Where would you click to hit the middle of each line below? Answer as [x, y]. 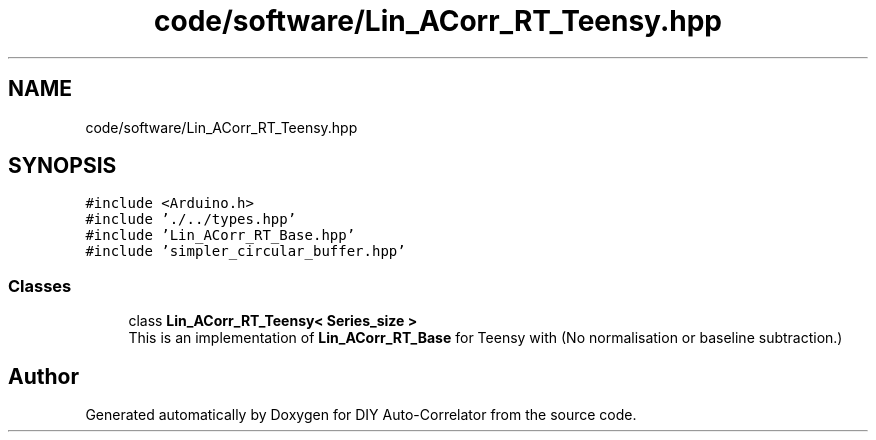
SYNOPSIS [62, 166]
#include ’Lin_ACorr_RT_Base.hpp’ [220, 235]
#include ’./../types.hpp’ [191, 219]
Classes [40, 285]
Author [43, 376]
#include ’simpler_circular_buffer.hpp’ [245, 251]
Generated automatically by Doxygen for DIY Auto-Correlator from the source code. [361, 415]
